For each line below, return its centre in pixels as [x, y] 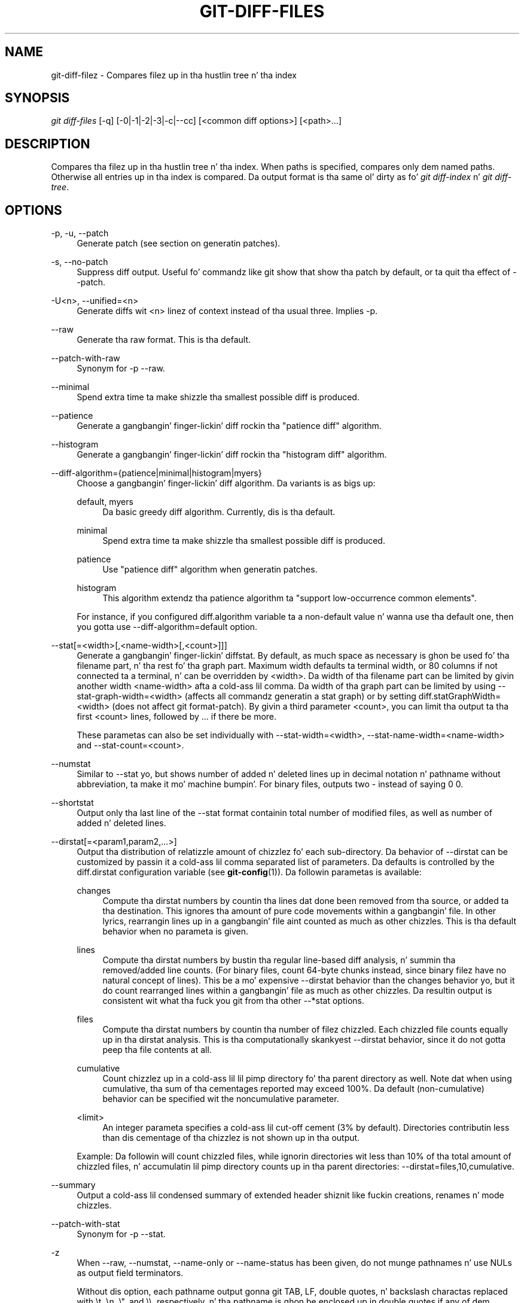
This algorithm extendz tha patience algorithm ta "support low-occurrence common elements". [290, 598]
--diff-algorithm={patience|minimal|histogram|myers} [156, 473]
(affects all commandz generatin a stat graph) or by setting [300, 696]
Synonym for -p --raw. [121, 369]
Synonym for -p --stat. [121, 1234]
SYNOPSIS [37, 98]
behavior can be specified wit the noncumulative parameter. [221, 1099]
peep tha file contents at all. [157, 1050]
